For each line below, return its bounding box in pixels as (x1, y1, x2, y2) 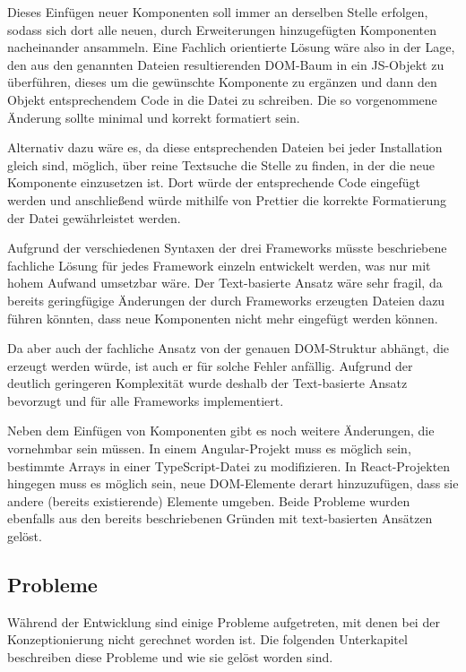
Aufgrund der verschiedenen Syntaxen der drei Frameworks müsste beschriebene (7, 238, 447, 257)
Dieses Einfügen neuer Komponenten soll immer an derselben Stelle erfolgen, (7, 3, 428, 21)
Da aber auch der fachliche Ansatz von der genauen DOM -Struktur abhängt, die (7, 339, 450, 358)
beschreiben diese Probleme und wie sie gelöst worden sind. (7, 648, 333, 667)
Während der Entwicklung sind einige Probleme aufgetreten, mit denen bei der (7, 612, 440, 631)
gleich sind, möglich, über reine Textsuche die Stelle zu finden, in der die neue (7, 155, 436, 174)
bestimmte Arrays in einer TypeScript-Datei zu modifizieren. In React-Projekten (7, 456, 451, 475)
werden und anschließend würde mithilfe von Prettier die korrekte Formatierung (7, 190, 447, 209)
